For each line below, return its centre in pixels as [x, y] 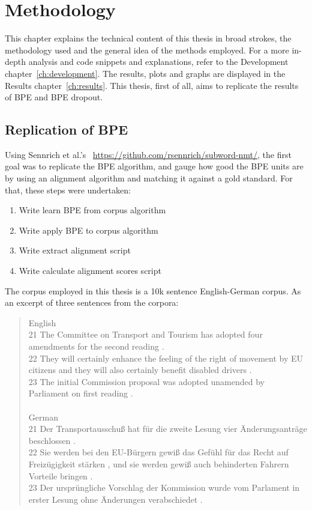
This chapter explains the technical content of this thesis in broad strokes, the [148, 38]
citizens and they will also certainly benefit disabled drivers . [140, 370]
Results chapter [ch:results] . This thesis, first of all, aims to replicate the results [152, 85]
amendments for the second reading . [96, 346]
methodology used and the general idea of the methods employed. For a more [147, 50]
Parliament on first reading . [81, 393]
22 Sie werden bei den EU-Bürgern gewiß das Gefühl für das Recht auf [158, 452]
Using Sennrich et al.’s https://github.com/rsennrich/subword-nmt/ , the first [148, 154]
